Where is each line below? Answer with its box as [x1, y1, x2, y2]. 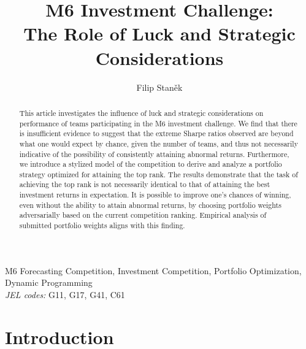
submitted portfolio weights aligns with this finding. [19, 220, 185, 231]
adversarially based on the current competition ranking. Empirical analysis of [19, 210, 267, 220]
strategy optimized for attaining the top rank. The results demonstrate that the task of [19, 169, 298, 179]
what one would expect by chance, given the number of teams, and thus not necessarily [19, 138, 298, 148]
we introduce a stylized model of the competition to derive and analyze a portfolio [19, 159, 282, 169]
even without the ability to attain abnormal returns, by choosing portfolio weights [19, 199, 281, 210]
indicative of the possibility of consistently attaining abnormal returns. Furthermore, [19, 148, 289, 159]
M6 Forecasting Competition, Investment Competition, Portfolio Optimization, [5, 264, 302, 277]
